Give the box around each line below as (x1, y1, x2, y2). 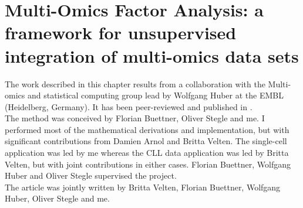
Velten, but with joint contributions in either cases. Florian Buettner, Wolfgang (5, 158, 291, 170)
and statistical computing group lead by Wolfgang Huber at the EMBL (27, 89, 284, 101)
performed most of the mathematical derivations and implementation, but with (5, 123, 289, 135)
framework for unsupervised (5, 21, 237, 45)
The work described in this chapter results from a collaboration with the (5, 77, 265, 90)
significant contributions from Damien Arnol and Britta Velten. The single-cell (5, 135, 287, 147)
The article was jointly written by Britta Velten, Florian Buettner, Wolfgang (5, 180, 281, 193)
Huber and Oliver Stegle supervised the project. (5, 169, 177, 182)
